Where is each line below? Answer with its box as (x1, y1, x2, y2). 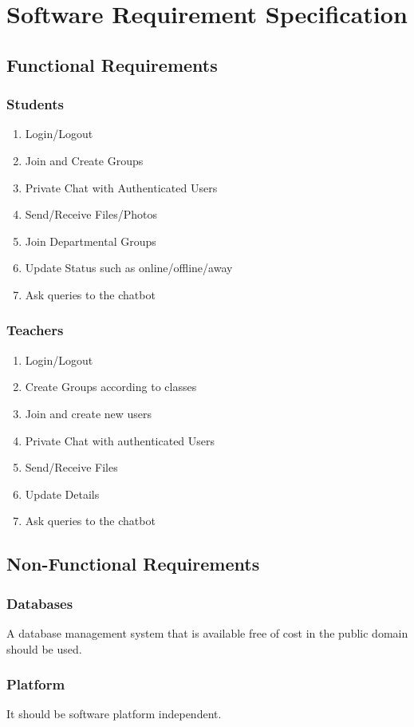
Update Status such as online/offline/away (25, 259, 233, 276)
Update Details (25, 485, 100, 502)
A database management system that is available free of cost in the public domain (6, 624, 408, 641)
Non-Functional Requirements (6, 551, 260, 576)
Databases (6, 593, 73, 613)
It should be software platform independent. (6, 705, 222, 722)
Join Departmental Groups (25, 232, 156, 249)
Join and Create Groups (25, 152, 144, 168)
